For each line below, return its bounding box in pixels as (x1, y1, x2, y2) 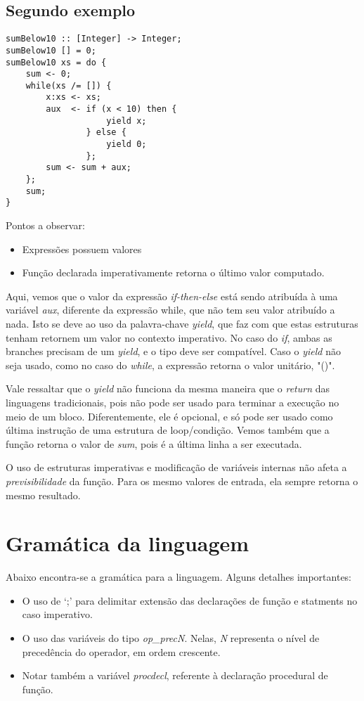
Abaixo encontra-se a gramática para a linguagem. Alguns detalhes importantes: (6, 570, 352, 584)
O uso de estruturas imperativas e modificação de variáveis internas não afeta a (6, 460, 347, 475)
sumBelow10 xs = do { (6, 57, 107, 67)
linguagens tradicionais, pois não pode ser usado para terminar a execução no (6, 394, 339, 409)
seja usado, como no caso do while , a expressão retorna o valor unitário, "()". (6, 357, 335, 372)
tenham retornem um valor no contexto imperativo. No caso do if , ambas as (6, 330, 332, 345)
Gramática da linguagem (6, 529, 249, 558)
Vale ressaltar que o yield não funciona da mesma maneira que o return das (6, 381, 330, 396)
